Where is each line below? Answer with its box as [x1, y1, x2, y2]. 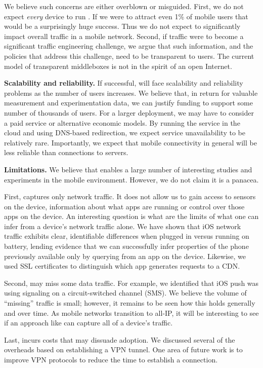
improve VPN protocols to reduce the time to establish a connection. [4, 354, 218, 364]
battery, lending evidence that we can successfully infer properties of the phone [4, 241, 249, 251]
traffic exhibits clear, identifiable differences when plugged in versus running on [4, 231, 249, 241]
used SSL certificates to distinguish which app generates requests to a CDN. [4, 261, 240, 271]
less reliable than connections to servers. [4, 147, 128, 158]
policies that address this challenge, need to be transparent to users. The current [4, 50, 254, 61]
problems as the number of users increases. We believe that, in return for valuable [4, 87, 258, 98]
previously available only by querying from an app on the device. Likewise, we [4, 250, 246, 261]
